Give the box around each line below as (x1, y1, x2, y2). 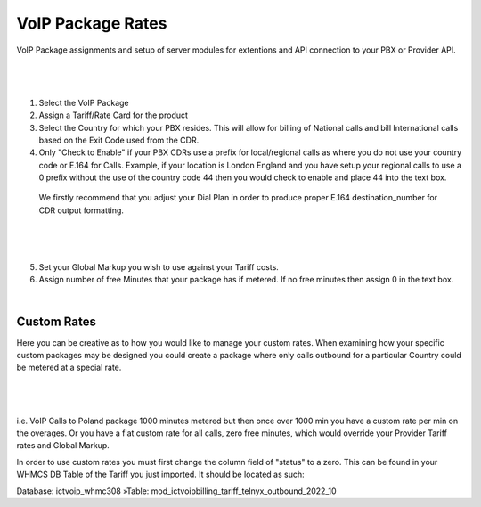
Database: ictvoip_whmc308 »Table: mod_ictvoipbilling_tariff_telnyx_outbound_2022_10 (16, 486, 338, 496)
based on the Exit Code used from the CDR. (38, 135, 200, 145)
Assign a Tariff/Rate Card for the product (38, 110, 189, 120)
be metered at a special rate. (16, 362, 122, 373)
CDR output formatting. (38, 205, 125, 216)
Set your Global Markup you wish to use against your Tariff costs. (38, 262, 280, 273)
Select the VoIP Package (38, 97, 129, 108)
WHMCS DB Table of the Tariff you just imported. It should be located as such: (16, 469, 305, 480)
